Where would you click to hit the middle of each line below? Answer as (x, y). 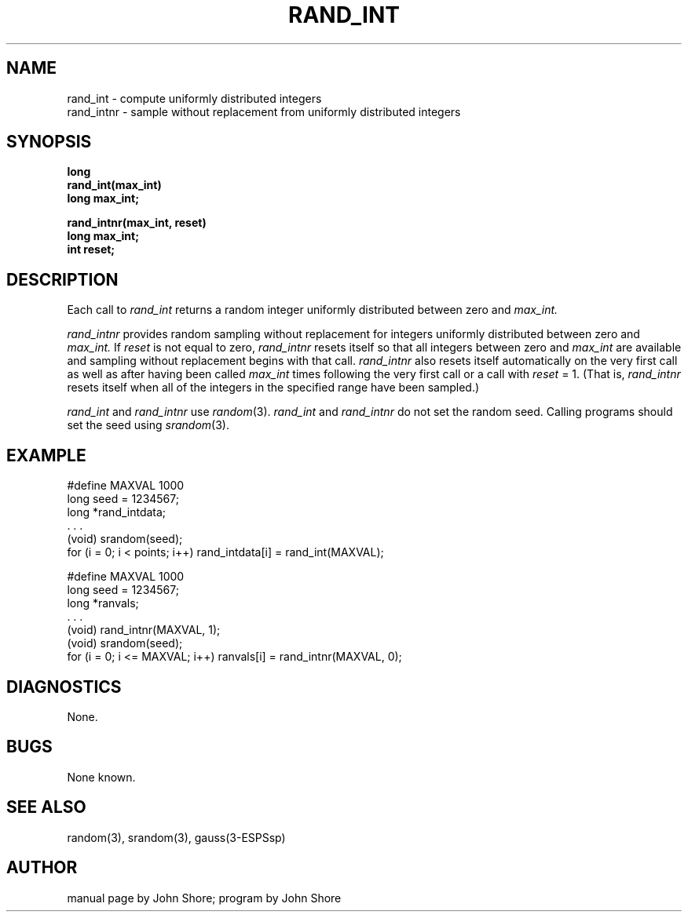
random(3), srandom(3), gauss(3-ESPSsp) (176, 837)
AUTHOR (42, 868)
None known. (101, 777)
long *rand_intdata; (117, 512)
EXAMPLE (46, 455)
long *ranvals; (103, 603)
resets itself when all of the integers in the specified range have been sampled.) (273, 388)
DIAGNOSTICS (64, 687)
